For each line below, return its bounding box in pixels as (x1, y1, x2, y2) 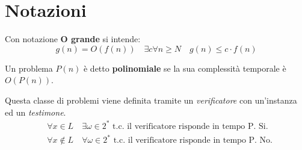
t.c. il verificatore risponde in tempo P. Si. (112, 122, 268, 131)
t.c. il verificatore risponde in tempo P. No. (113, 136, 273, 145)
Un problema (5, 61, 53, 74)
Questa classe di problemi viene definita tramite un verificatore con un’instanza (5, 93, 297, 106)
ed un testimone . (5, 105, 66, 118)
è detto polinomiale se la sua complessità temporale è (83, 61, 286, 74)
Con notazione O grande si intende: (5, 33, 141, 45)
